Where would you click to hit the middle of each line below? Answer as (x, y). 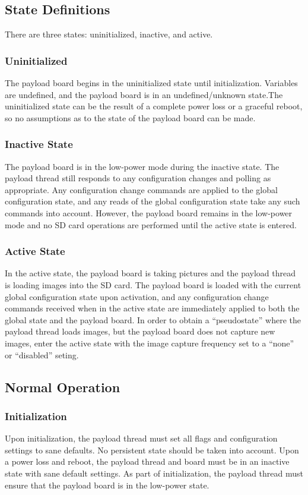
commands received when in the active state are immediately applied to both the (152, 308)
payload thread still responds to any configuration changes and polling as (138, 178)
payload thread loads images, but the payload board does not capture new (140, 331)
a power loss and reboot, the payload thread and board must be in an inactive (147, 461)
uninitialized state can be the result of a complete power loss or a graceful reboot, (154, 106)
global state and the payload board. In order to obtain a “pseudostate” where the (153, 319)
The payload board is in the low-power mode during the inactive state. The (142, 166)
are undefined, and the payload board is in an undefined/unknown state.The (144, 94)
